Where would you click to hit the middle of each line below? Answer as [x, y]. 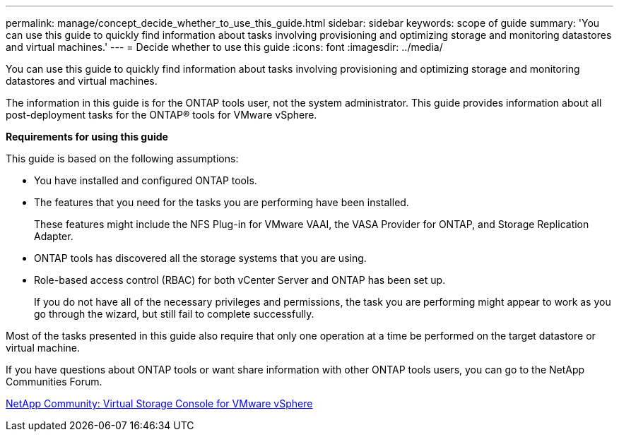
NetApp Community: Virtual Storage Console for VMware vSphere [159, 403]
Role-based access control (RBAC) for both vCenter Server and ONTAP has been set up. [240, 280]
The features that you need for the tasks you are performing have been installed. [222, 202]
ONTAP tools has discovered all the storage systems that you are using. [200, 258]
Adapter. [54, 236]
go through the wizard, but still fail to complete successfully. [174, 314]
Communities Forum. [54, 382]
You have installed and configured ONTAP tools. [146, 180]
